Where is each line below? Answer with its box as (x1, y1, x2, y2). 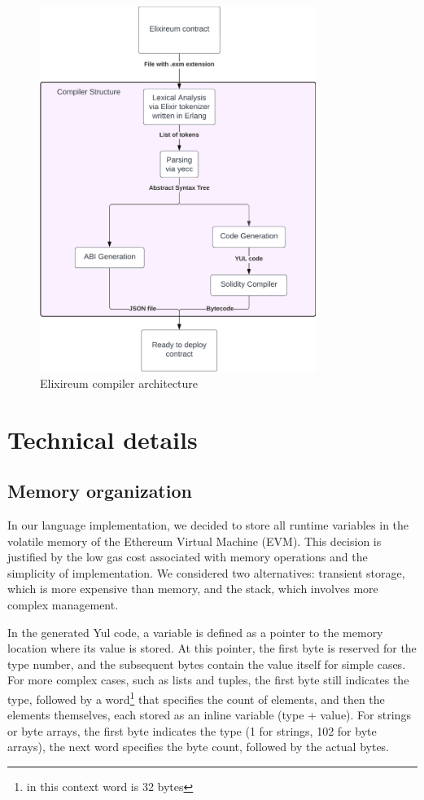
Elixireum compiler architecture (40, 374, 199, 391)
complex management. (7, 596, 119, 613)
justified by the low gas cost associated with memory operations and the (7, 548, 368, 565)
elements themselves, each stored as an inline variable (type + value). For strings (7, 706, 411, 723)
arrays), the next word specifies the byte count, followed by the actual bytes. (7, 738, 390, 755)
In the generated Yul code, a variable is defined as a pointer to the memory (7, 623, 383, 640)
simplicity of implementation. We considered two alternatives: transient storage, (7, 564, 405, 581)
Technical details (7, 422, 198, 455)
